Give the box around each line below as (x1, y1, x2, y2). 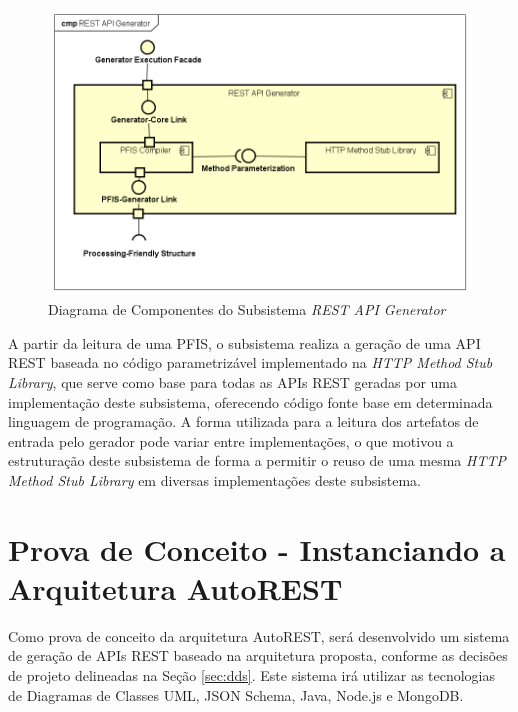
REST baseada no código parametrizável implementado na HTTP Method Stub (8, 352, 493, 373)
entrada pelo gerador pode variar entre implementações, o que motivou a (8, 430, 454, 451)
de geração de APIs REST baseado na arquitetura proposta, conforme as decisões (8, 645, 508, 666)
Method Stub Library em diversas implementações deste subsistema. (8, 469, 421, 490)
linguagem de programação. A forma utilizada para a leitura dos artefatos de (8, 411, 479, 432)
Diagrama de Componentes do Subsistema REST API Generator (48, 299, 446, 320)
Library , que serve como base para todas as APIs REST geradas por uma (8, 371, 458, 392)
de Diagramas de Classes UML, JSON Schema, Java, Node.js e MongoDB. (8, 684, 464, 705)
